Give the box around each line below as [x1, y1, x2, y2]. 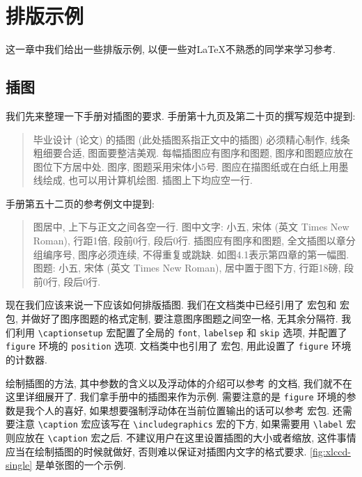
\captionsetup [38, 328, 103, 338]
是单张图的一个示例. [35, 458, 126, 472]
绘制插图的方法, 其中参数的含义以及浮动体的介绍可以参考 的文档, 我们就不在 [6, 375, 352, 390]
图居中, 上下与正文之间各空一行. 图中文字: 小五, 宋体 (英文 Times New [33, 219, 349, 234]
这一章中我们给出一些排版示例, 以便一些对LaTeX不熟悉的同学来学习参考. [6, 42, 336, 56]
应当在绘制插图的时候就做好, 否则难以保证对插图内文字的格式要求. [6, 444, 307, 458]
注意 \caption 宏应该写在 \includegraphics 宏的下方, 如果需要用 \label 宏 [15, 416, 356, 431]
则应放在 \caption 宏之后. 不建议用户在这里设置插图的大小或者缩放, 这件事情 [6, 430, 356, 445]
